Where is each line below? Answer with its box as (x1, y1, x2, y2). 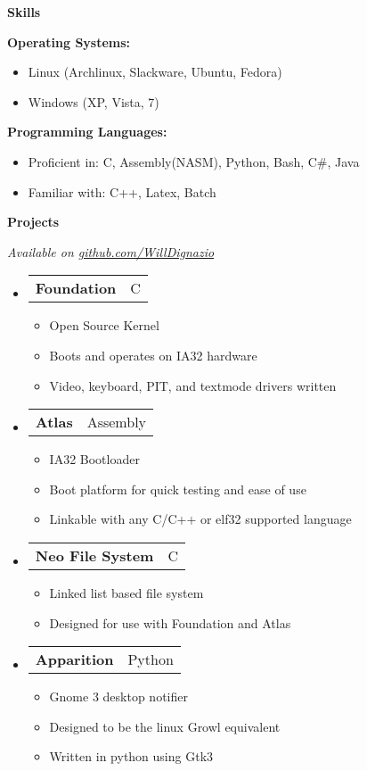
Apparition (35, 649, 114, 670)
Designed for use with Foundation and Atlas (49, 613, 291, 632)
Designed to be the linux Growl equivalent (49, 717, 281, 735)
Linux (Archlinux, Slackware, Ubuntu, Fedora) (28, 62, 282, 81)
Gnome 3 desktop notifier (49, 687, 188, 706)
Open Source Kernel (49, 316, 159, 335)
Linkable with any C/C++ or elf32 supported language (49, 510, 352, 528)
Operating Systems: (7, 32, 131, 51)
